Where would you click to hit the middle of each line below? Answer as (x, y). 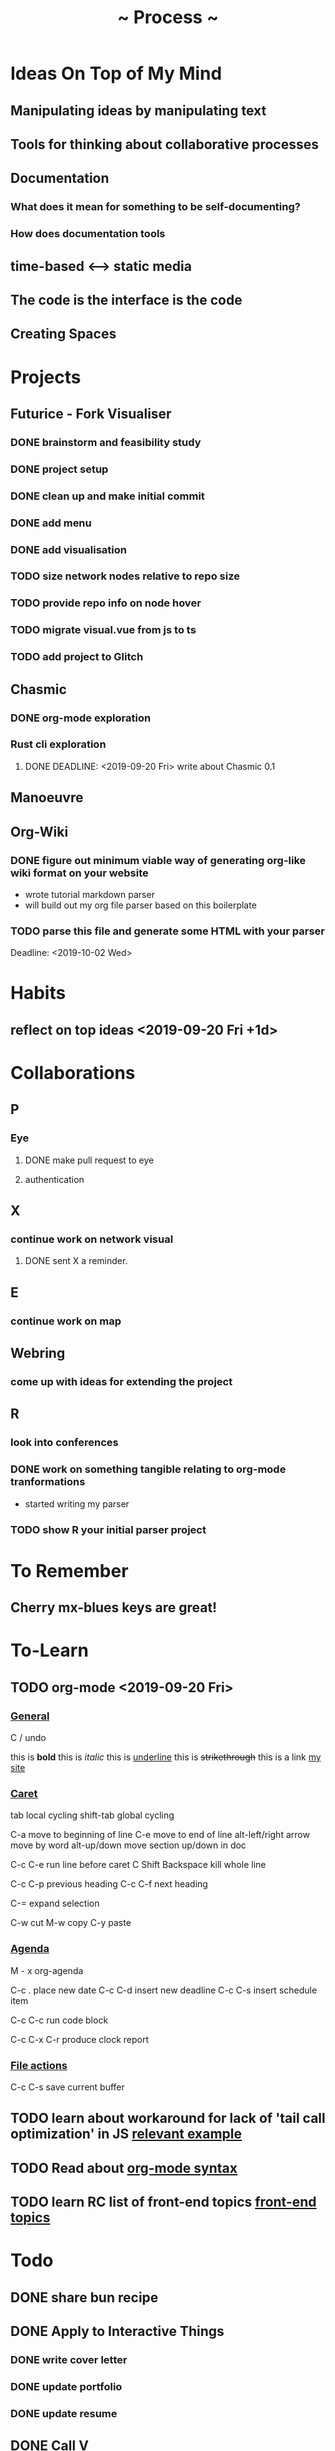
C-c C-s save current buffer (67, 2087)
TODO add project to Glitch (77, 657)
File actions (39, 2065)
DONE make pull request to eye (89, 1160)
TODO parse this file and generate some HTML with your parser (167, 931)
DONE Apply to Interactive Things (117, 2331)
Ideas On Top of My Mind (116, 73)
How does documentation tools (88, 234)
